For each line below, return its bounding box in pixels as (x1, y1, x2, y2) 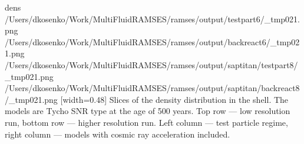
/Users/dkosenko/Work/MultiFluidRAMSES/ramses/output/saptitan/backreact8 (5, 82, 300, 94)
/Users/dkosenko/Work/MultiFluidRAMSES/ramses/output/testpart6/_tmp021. (5, 12, 300, 25)
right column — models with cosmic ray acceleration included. (5, 128, 230, 140)
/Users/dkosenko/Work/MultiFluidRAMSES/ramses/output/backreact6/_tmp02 (5, 35, 300, 48)
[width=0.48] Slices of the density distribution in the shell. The (60, 93, 289, 105)
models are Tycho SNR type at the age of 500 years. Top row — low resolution (5, 105, 290, 117)
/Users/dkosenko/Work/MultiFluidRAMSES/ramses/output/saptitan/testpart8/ (5, 58, 298, 71)
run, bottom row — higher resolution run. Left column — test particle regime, (5, 116, 288, 128)
